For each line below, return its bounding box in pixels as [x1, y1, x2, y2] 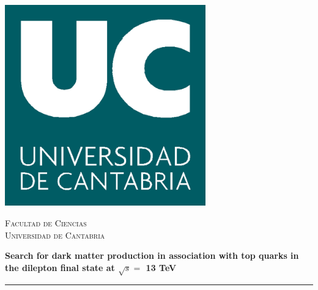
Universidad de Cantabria [5, 228, 105, 241]
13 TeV [146, 261, 177, 273]
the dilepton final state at [5, 261, 115, 273]
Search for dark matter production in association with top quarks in [5, 249, 299, 262]
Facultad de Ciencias [5, 217, 87, 229]
